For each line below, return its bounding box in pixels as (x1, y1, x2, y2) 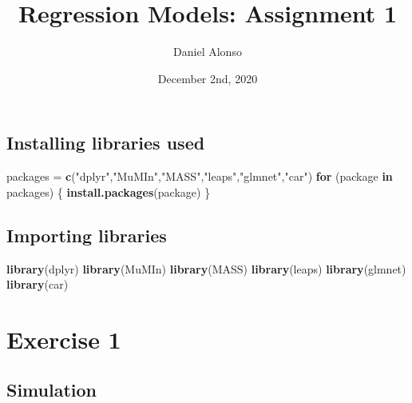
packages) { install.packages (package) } (6, 183, 211, 200)
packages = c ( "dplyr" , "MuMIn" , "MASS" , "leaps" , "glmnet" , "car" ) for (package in (6, 168, 393, 185)
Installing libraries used (6, 130, 205, 155)
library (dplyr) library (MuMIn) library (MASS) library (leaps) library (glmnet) (6, 260, 406, 277)
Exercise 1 (6, 322, 121, 355)
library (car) (6, 276, 69, 293)
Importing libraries (6, 222, 167, 247)
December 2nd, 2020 (157, 70, 258, 86)
